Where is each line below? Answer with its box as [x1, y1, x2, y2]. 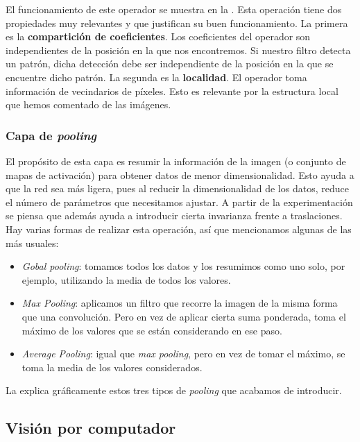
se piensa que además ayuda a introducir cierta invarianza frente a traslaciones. [6, 208, 343, 223]
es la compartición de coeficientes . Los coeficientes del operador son [6, 29, 311, 44]
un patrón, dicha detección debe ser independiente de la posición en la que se [6, 56, 334, 71]
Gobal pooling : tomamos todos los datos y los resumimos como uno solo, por [22, 259, 345, 273]
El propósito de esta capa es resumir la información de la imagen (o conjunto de [6, 153, 346, 168]
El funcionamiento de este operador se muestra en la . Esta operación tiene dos [6, 2, 342, 16]
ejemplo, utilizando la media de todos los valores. [22, 272, 231, 287]
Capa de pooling [6, 126, 97, 144]
